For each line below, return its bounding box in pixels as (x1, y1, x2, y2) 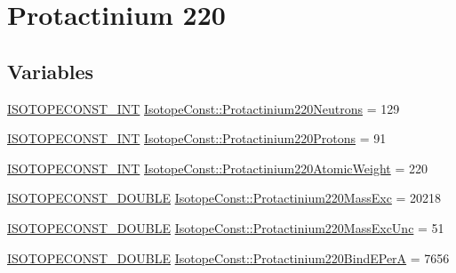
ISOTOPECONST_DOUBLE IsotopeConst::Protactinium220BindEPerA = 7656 (7, 248, 450, 267)
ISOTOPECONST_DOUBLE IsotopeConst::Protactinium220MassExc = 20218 (7, 189, 442, 207)
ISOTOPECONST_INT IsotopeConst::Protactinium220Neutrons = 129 (7, 99, 400, 117)
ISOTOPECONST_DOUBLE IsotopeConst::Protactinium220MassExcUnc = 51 (7, 218, 444, 237)
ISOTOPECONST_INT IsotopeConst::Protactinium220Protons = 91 (7, 129, 387, 148)
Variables (7, 57, 94, 84)
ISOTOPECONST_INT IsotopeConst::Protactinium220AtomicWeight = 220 (7, 158, 428, 177)
